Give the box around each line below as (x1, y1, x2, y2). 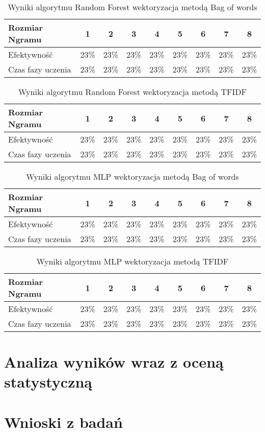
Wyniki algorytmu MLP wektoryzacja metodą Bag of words (26, 171, 239, 182)
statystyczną (4, 371, 92, 392)
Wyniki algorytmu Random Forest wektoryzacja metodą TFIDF (18, 86, 247, 98)
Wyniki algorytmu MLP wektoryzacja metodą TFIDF (36, 255, 229, 267)
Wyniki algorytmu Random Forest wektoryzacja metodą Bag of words (8, 1, 257, 13)
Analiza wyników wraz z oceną (4, 351, 224, 372)
